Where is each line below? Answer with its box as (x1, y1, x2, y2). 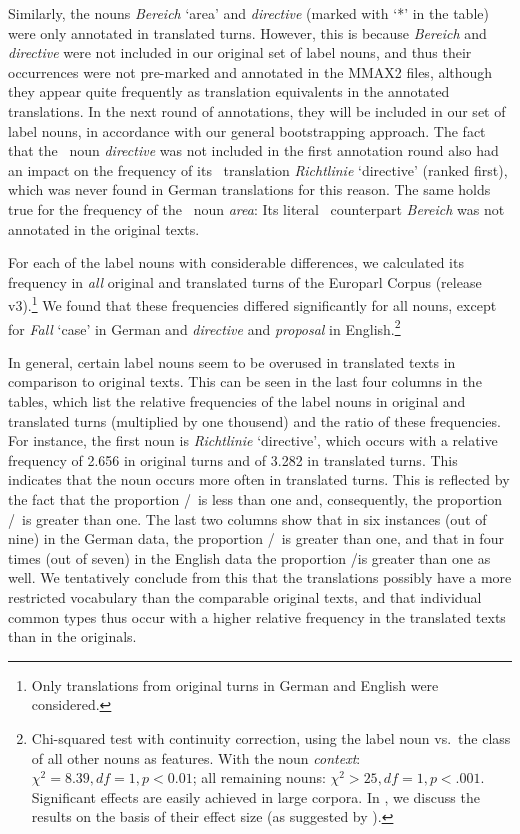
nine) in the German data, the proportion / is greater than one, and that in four (8, 528, 504, 549)
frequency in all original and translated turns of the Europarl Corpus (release (8, 271, 482, 292)
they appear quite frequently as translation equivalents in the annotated (8, 81, 450, 102)
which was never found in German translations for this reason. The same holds (8, 179, 491, 200)
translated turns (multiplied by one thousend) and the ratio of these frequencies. (8, 410, 501, 431)
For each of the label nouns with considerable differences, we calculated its (8, 252, 464, 273)
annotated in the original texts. (8, 218, 200, 239)
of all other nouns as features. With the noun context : (31, 747, 361, 768)
